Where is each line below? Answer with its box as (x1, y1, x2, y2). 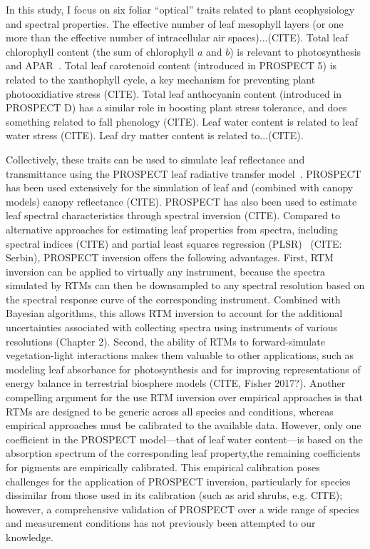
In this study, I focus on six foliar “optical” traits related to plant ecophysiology (6, 2, 355, 16)
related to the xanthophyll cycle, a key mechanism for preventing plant (6, 71, 316, 86)
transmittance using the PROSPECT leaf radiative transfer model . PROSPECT (6, 166, 361, 181)
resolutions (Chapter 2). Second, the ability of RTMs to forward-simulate (6, 333, 325, 348)
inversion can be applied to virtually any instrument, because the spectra (6, 263, 326, 278)
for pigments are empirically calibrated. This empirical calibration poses (6, 460, 320, 474)
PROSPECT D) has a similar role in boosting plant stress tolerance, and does (6, 100, 347, 115)
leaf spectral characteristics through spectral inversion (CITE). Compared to (6, 208, 341, 223)
